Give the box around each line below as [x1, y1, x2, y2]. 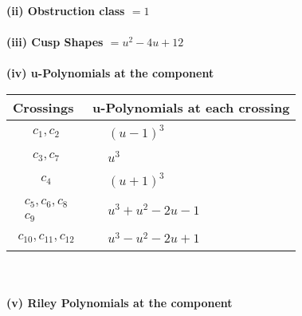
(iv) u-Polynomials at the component [6, 65, 214, 81]
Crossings [13, 97, 74, 117]
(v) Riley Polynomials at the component [6, 294, 233, 310]
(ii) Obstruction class [6, 2, 125, 18]
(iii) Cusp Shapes [6, 34, 104, 50]
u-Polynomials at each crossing [92, 97, 290, 117]
